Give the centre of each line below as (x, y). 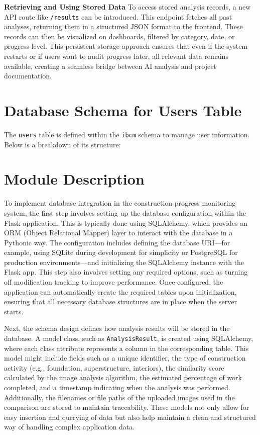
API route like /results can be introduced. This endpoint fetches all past (118, 16)
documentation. (28, 76)
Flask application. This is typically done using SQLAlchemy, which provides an (126, 223)
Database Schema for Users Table (123, 110)
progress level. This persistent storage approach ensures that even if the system (126, 46)
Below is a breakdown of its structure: (62, 144)
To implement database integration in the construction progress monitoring (120, 203)
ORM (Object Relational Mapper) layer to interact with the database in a (118, 233)
